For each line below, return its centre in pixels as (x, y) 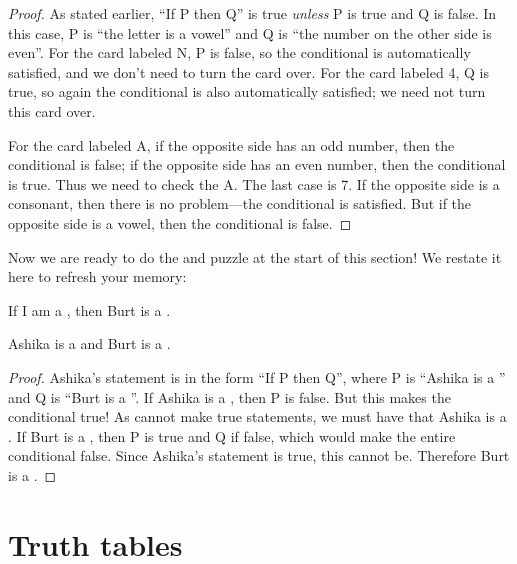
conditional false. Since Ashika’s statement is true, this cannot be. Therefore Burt (259, 455)
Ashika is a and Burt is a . (89, 343)
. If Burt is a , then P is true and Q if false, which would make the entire (232, 435)
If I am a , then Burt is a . (89, 309)
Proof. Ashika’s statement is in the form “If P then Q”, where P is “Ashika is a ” (257, 376)
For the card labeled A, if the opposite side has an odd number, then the (231, 144)
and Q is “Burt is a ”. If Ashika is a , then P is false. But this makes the (229, 396)
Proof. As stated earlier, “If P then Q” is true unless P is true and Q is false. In (252, 13)
